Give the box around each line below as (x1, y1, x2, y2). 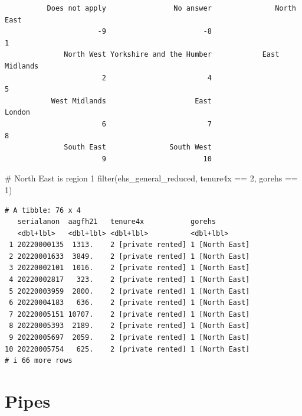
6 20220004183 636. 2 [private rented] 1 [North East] (9, 298, 250, 307)
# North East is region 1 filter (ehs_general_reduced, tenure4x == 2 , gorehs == (5, 172, 298, 184)
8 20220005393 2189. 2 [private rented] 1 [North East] (9, 321, 250, 330)
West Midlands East (51, 96, 212, 105)
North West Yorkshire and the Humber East (64, 50, 280, 59)
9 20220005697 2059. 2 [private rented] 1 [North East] (9, 333, 250, 342)
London (5, 108, 30, 117)
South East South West (64, 143, 212, 152)
